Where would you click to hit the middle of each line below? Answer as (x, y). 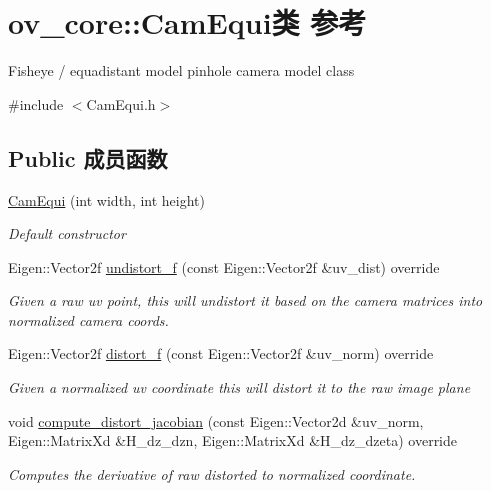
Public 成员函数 (88, 157)
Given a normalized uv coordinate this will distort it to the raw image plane (239, 387)
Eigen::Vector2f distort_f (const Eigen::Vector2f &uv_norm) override (221, 353)
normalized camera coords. (88, 319)
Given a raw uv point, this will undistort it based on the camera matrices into (245, 300)
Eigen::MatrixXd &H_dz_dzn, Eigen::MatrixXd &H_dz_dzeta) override (233, 440)
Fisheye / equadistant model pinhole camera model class (181, 70)
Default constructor (67, 233)
